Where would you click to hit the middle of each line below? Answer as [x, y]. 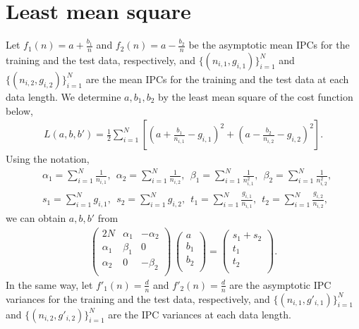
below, [19, 110]
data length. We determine [63, 96]
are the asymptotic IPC [280, 284]
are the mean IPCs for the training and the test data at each [217, 79]
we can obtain [36, 217]
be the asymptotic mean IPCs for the [269, 45]
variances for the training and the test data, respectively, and [138, 298]
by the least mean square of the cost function [255, 96]
